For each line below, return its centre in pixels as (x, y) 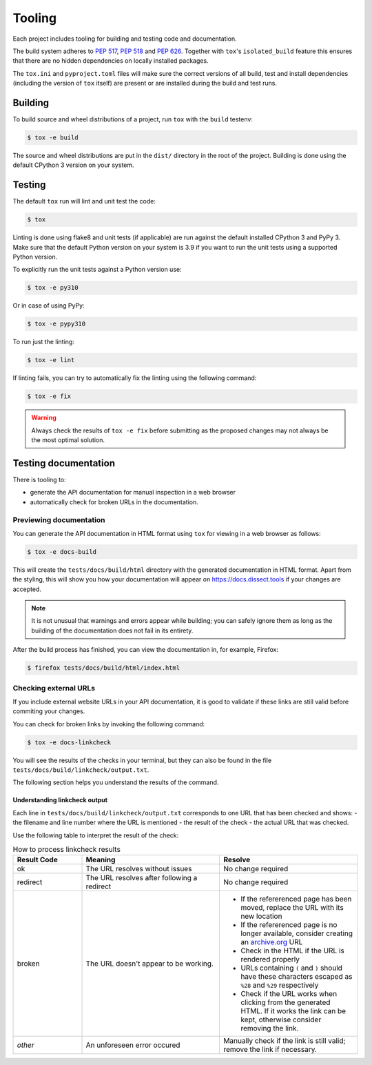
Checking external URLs (54, 688)
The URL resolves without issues (139, 869)
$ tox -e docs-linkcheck (69, 742)
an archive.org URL (272, 942)
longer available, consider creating (297, 933)
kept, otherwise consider (281, 1019)
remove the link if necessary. (270, 1050)
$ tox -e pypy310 (56, 324)
